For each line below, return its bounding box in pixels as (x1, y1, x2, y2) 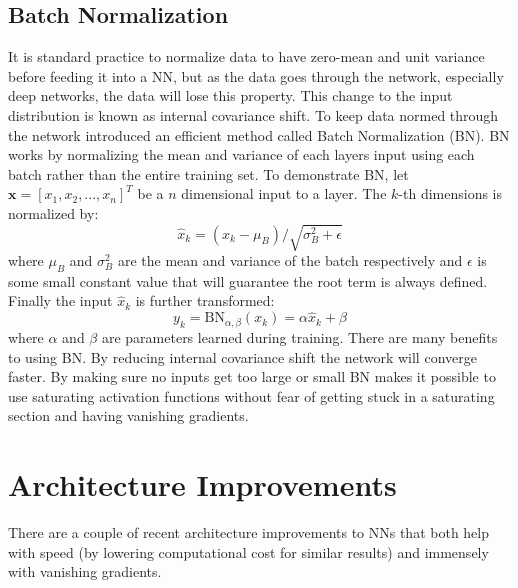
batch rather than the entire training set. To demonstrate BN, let (8, 163, 409, 184)
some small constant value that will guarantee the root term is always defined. (8, 270, 488, 291)
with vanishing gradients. (8, 561, 162, 582)
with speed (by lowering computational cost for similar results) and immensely (8, 541, 489, 562)
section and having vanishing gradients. (8, 405, 249, 426)
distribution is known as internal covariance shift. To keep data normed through (8, 104, 499, 125)
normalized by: (8, 202, 99, 223)
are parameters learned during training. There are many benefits (101, 327, 498, 348)
